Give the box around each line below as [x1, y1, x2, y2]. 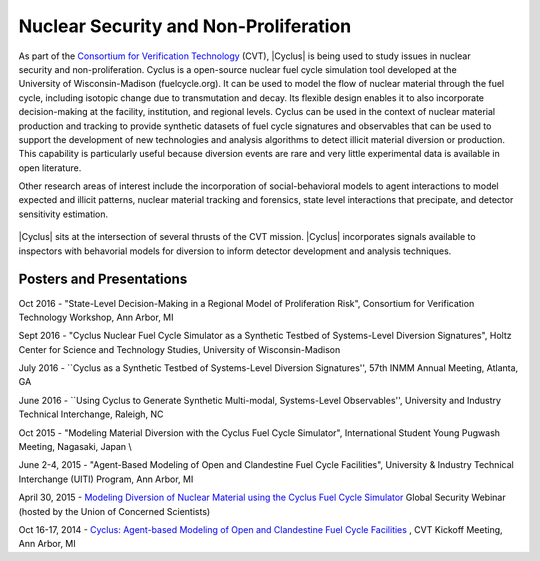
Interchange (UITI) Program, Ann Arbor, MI [18, 473, 194, 485]
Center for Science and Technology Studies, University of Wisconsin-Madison [18, 343, 341, 355]
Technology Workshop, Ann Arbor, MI [18, 311, 174, 323]
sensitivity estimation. [18, 208, 109, 220]
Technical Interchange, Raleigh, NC [18, 408, 164, 420]
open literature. [18, 161, 82, 174]
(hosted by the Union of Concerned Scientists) [18, 505, 211, 517]
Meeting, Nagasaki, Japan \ [18, 441, 132, 453]
